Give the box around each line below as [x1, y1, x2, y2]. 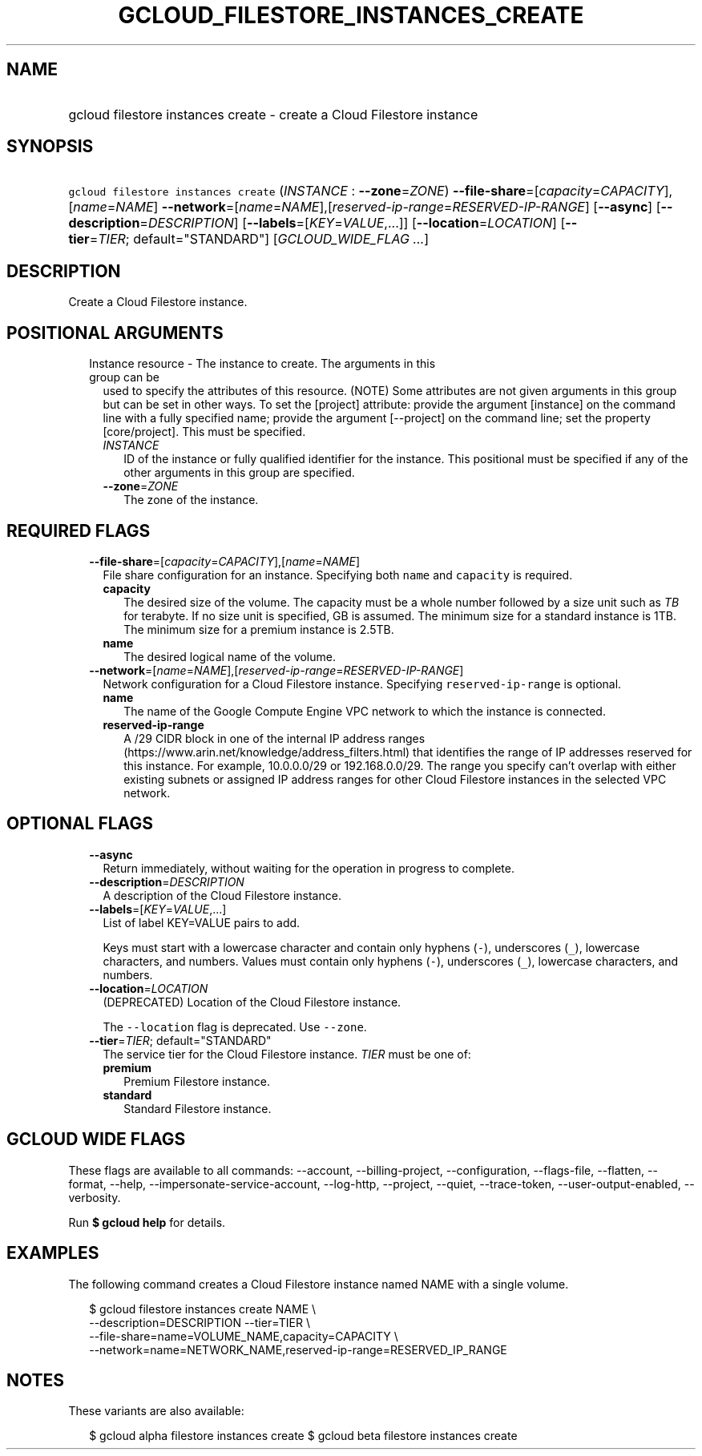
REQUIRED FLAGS [6, 520, 151, 541]
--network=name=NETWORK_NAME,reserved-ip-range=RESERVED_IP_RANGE [89, 1342, 507, 1357]
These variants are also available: [68, 1404, 244, 1418]
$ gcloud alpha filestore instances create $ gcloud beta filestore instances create [89, 1429, 518, 1443]
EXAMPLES [6, 1243, 99, 1264]
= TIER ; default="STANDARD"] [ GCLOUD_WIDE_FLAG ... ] [89, 231, 430, 248]
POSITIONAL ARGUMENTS [6, 322, 224, 343]
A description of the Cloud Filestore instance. [103, 888, 341, 902]
